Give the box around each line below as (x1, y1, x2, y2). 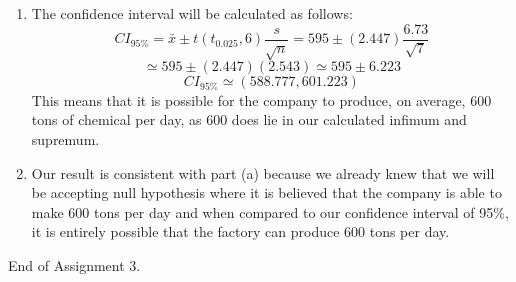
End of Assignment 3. (8, 255, 141, 276)
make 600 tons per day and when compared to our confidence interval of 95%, (31, 201, 509, 222)
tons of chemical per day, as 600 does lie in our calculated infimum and (31, 109, 467, 130)
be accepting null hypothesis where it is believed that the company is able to (31, 182, 502, 203)
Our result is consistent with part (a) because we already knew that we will (31, 162, 495, 183)
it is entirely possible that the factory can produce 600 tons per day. (31, 221, 450, 242)
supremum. (31, 129, 100, 150)
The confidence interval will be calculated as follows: (31, 3, 353, 23)
